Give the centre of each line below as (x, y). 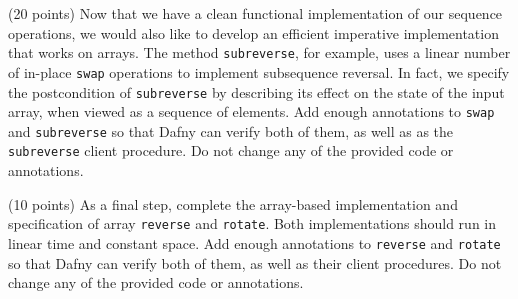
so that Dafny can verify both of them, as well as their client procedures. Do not (255, 262)
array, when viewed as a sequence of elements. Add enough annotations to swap (251, 111)
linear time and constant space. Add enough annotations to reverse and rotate (254, 242)
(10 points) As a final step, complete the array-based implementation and (233, 203)
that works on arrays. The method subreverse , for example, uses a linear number (259, 52)
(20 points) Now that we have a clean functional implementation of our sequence (255, 13)
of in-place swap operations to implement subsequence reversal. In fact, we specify (259, 71)
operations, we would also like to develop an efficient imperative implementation (253, 32)
